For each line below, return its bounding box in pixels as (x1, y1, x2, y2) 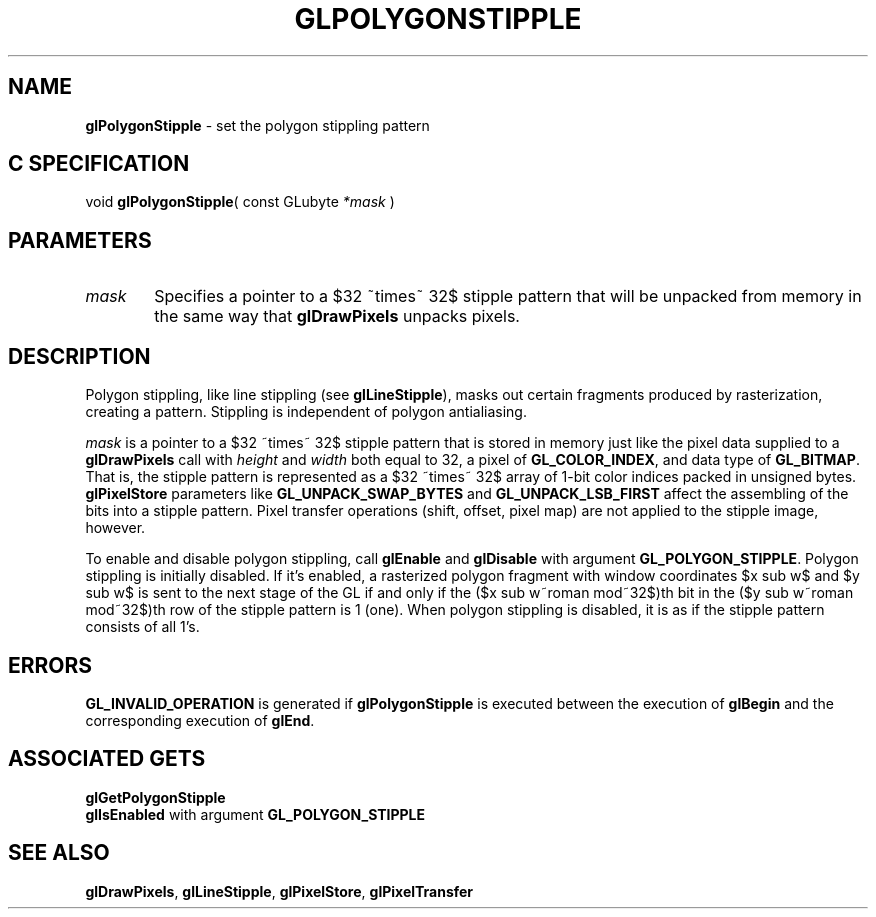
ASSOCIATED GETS (8, 746, 206, 772)
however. (85, 519, 146, 537)
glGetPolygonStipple (85, 788, 226, 806)
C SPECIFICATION (8, 151, 190, 177)
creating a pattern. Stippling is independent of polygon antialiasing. (85, 403, 527, 421)
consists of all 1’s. (85, 618, 200, 636)
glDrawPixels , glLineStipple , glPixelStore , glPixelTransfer (85, 882, 474, 900)
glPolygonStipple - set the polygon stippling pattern (85, 116, 430, 134)
